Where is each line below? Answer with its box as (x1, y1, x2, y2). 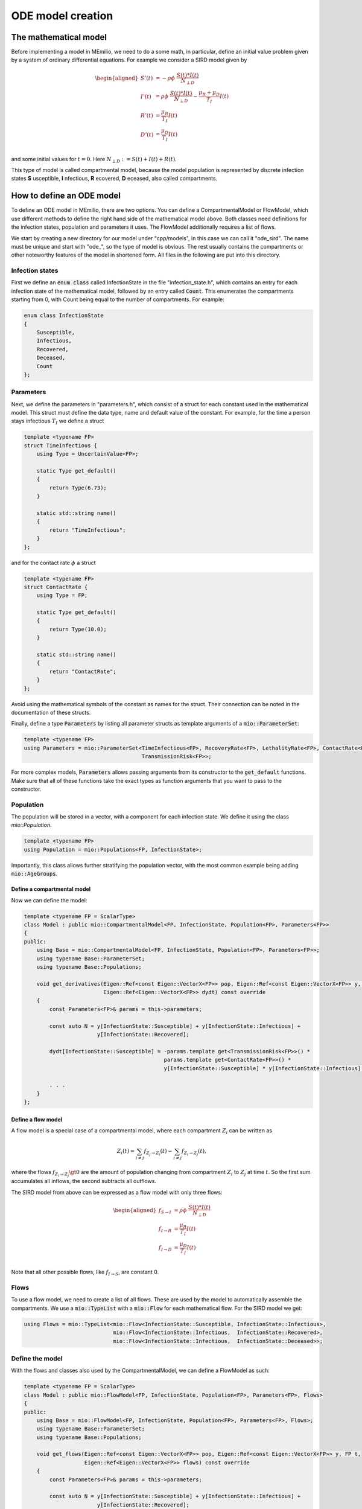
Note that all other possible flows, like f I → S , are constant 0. (11, 1268, 159, 1277)
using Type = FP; (36, 592, 88, 599)
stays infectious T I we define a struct (11, 417, 104, 426)
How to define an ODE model (11, 191, 121, 201)
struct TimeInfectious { (24, 442, 98, 449)
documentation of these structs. (11, 709, 91, 716)
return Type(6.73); (49, 484, 107, 491)
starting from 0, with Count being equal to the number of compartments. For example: (11, 296, 224, 303)
